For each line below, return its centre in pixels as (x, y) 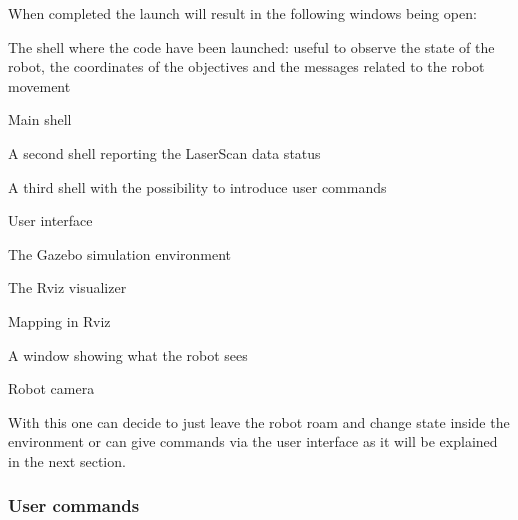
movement (39, 85)
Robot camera (51, 388)
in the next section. (67, 460)
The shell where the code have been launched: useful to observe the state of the (251, 46)
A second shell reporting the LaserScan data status (164, 152)
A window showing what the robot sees (128, 354)
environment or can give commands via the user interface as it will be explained (253, 441)
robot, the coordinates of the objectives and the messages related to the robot (246, 66)
